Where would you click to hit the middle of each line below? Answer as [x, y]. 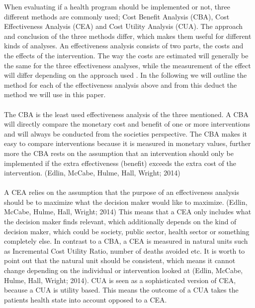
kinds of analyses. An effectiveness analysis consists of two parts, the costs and [124, 46]
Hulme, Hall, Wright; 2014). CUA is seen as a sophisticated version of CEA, [120, 280]
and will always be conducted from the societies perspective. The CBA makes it [126, 133]
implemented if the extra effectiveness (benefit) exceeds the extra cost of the [120, 163]
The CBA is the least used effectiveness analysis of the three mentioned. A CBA [127, 114]
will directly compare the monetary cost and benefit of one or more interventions [127, 124]
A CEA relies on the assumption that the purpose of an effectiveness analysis [122, 192]
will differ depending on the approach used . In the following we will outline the [126, 75]
